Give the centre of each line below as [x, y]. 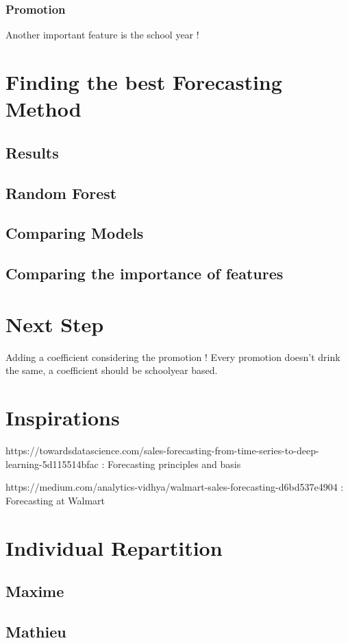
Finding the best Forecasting [144, 82]
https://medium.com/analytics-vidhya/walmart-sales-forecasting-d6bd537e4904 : [175, 487]
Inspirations [63, 417]
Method [43, 109]
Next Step [55, 324]
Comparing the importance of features [145, 273]
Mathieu [36, 631]
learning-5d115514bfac [52, 464]
